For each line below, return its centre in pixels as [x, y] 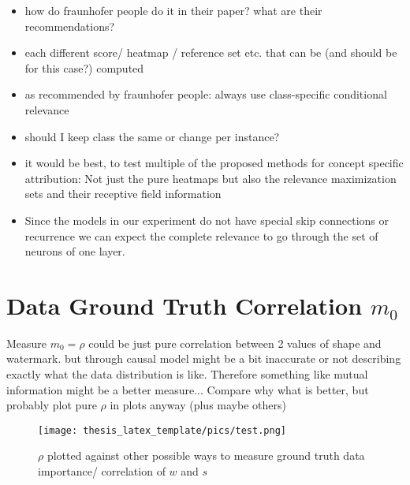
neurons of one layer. [75, 251]
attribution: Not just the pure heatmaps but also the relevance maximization [211, 178]
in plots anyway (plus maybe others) [198, 405]
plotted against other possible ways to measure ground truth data [206, 455]
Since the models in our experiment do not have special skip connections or [207, 220]
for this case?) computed [84, 67]
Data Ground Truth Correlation [184, 305]
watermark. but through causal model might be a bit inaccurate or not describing [204, 358]
